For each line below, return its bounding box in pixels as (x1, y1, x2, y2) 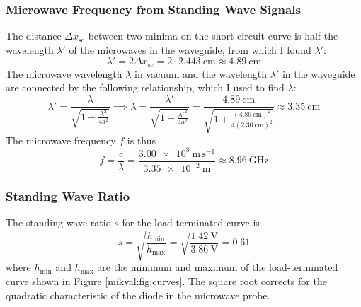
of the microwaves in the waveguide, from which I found (69, 42, 311, 57)
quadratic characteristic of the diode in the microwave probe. (6, 287, 270, 302)
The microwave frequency (6, 132, 116, 147)
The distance (6, 28, 62, 43)
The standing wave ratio (6, 215, 111, 230)
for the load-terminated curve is (122, 215, 260, 230)
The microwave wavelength (6, 66, 122, 81)
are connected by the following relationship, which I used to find (6, 80, 285, 95)
